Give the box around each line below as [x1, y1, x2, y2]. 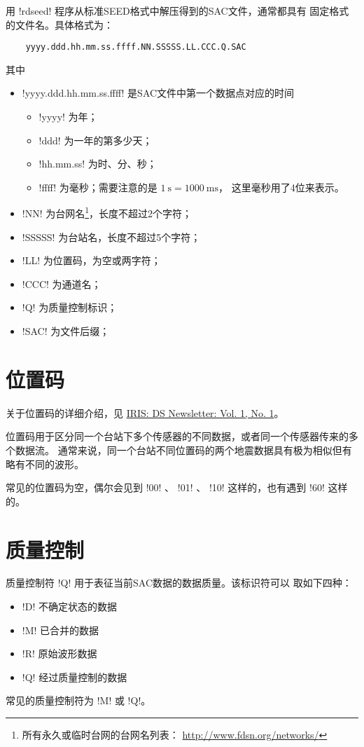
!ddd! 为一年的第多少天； [38, 132, 153, 147]
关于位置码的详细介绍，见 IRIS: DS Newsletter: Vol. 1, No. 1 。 [6, 405, 284, 420]
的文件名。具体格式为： [6, 17, 113, 32]
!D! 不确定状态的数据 [22, 599, 117, 614]
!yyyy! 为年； [38, 109, 98, 124]
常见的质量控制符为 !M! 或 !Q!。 [6, 693, 151, 708]
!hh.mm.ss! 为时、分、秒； [38, 156, 157, 171]
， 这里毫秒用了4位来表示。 [218, 179, 344, 194]
